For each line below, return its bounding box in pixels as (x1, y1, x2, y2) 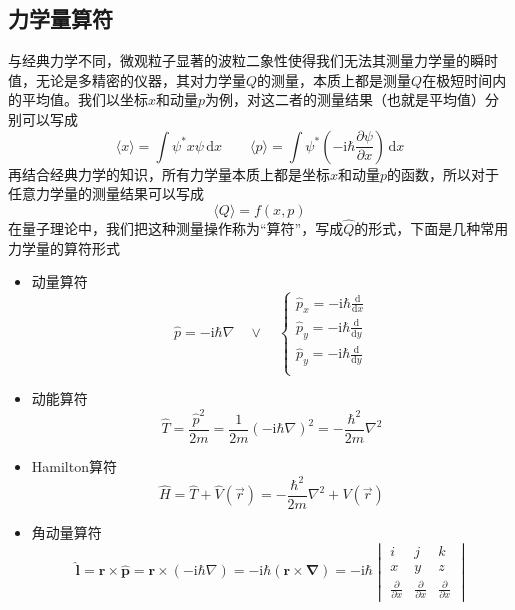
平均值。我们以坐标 (21, 89, 148, 110)
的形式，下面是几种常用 (354, 217, 509, 238)
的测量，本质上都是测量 (257, 69, 412, 90)
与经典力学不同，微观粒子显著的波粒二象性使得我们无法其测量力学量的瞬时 (8, 50, 498, 71)
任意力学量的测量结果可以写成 (8, 183, 204, 204)
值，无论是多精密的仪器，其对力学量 (8, 69, 246, 90)
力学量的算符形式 (8, 237, 120, 258)
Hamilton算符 (31, 455, 117, 476)
